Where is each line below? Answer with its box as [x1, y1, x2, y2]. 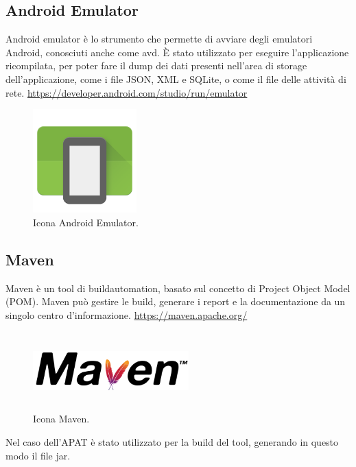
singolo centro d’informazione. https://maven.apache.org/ [5, 307, 248, 322]
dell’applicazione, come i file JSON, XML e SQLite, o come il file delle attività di [5, 71, 346, 86]
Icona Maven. [33, 411, 90, 426]
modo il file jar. [5, 448, 71, 462]
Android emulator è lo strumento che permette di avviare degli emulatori [5, 32, 313, 46]
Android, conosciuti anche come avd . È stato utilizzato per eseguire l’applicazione [5, 45, 349, 59]
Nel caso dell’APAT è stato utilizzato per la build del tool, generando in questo [5, 435, 339, 449]
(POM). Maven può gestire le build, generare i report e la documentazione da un [5, 294, 346, 309]
